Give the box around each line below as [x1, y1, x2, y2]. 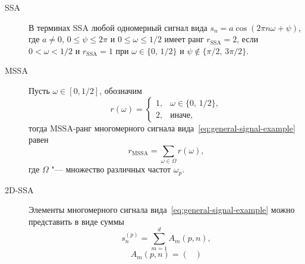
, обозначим [99, 84, 142, 96]
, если [237, 33, 259, 45]
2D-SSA [5, 183, 34, 196]
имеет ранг [164, 33, 204, 45]
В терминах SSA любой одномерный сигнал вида [29, 21, 207, 33]
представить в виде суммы [29, 215, 124, 227]
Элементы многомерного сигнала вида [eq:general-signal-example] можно [29, 203, 295, 216]
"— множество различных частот [51, 163, 171, 175]
